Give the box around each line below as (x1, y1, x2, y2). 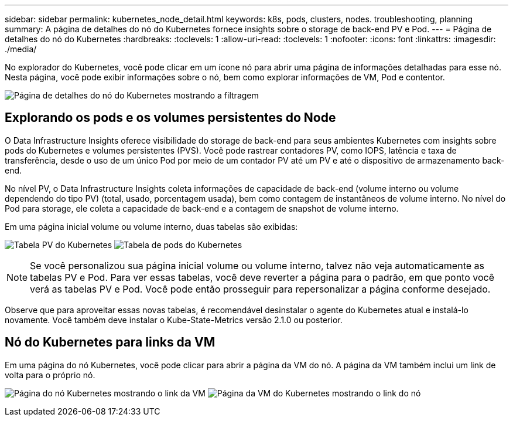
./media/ (5, 44, 37, 54)
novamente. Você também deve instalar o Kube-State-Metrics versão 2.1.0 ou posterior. (5, 314, 343, 325)
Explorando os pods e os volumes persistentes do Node (5, 110, 336, 125)
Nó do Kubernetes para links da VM (5, 335, 216, 350)
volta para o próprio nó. (5, 369, 95, 380)
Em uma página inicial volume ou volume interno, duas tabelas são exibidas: (5, 221, 298, 232)
